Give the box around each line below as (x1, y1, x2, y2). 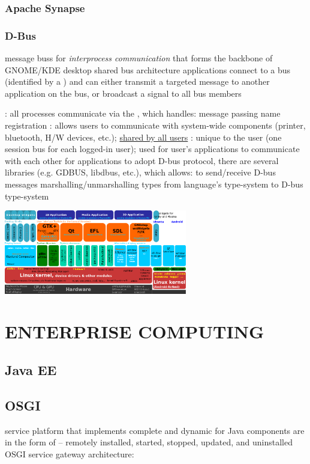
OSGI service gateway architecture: (5, 447, 134, 460)
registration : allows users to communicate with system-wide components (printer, (5, 119, 306, 132)
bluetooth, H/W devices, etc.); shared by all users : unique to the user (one (5, 130, 282, 143)
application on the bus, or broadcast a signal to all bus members (5, 87, 242, 99)
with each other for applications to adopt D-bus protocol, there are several (5, 154, 279, 166)
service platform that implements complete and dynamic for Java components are (5, 424, 305, 436)
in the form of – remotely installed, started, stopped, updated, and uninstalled (5, 436, 293, 448)
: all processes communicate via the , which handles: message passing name (5, 107, 281, 120)
